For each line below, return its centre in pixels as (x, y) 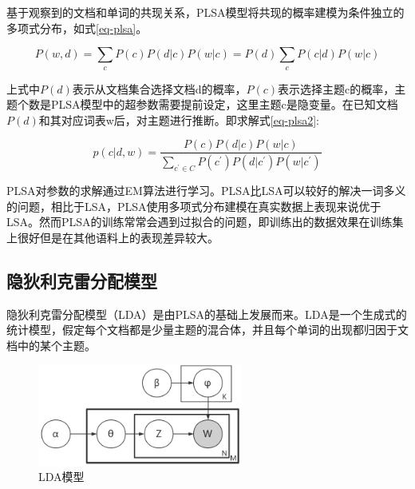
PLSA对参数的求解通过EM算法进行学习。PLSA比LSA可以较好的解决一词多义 (206, 191)
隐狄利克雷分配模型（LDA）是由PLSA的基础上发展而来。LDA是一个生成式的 (207, 314)
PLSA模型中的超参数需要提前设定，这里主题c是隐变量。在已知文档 (224, 104)
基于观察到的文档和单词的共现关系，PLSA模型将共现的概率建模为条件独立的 (206, 12)
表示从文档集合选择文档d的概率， (159, 88)
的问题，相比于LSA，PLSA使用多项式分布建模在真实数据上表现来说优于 (194, 206)
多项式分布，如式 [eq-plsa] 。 (77, 28)
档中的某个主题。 (51, 345)
